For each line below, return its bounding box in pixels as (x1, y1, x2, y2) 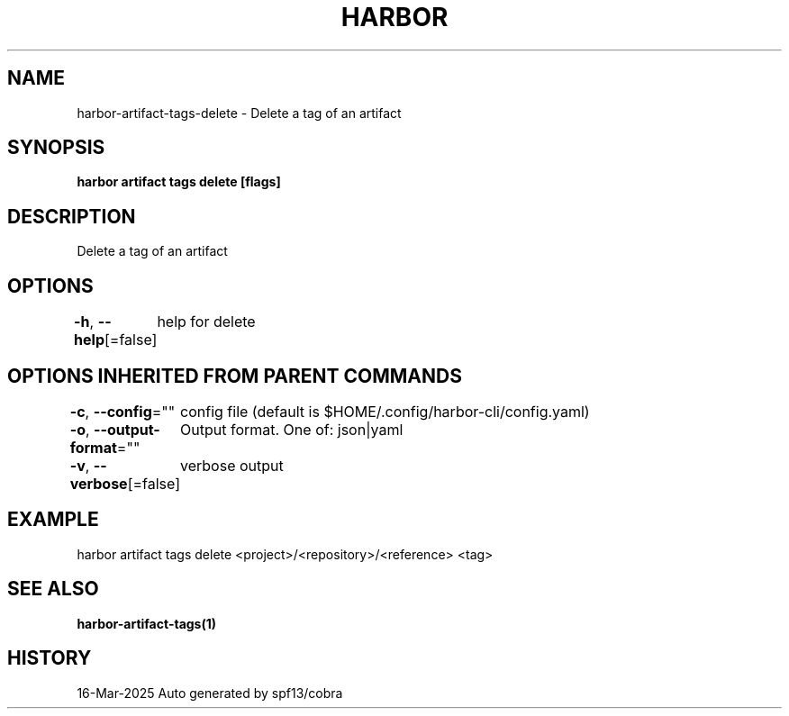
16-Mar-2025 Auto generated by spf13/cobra (77, 684, 343, 701)
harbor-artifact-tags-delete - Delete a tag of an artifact (77, 104, 402, 121)
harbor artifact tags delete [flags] (77, 174, 281, 190)
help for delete (157, 313, 256, 331)
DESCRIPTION (7, 204, 136, 228)
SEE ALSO (7, 577, 99, 601)
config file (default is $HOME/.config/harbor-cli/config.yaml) (180, 402, 590, 421)
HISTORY (7, 647, 92, 670)
